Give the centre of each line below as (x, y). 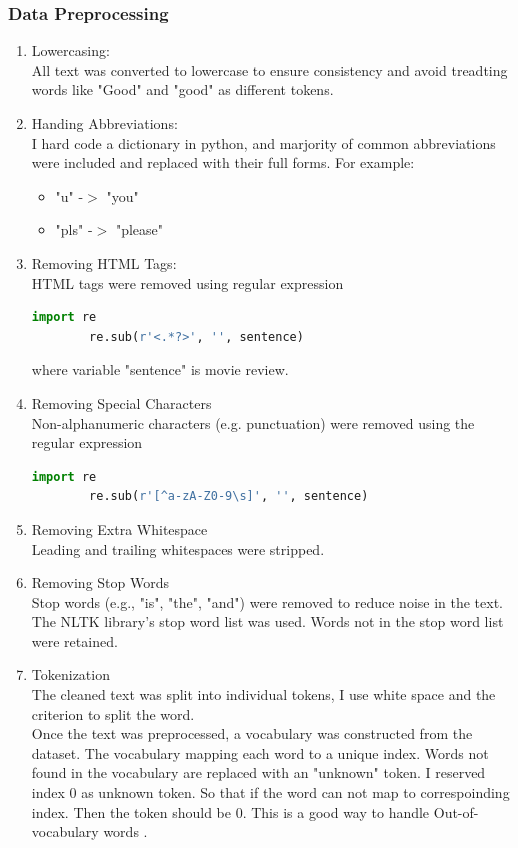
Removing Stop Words (100, 582)
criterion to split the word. (113, 713)
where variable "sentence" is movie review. (160, 369)
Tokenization (70, 674)
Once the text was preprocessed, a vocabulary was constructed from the (252, 733)
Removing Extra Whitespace (119, 528)
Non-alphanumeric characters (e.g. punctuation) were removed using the (253, 422)
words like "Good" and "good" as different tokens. (182, 89)
